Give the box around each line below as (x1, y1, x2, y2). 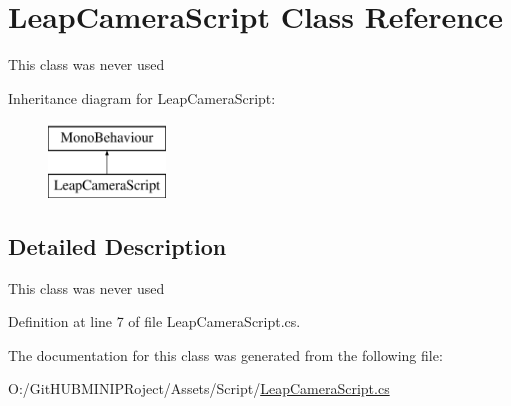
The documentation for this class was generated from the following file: (8, 344, 443, 365)
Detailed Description (8, 230, 227, 261)
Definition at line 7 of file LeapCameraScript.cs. (8, 311, 301, 332)
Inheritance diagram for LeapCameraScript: (8, 87, 276, 108)
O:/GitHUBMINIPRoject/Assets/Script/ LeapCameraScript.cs (8, 378, 390, 399)
